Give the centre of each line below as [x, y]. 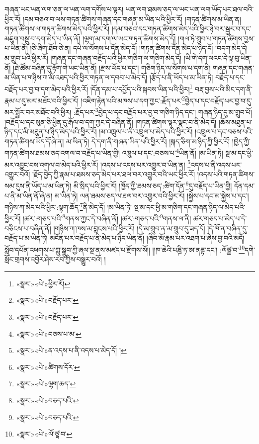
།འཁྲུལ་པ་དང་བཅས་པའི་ [224, 132]
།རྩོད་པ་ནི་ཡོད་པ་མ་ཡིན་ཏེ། [181, 77]
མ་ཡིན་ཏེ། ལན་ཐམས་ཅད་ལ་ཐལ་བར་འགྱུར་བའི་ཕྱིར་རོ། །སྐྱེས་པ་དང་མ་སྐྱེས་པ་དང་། [152, 195]
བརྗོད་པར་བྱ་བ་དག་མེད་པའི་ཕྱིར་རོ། [46, 89]
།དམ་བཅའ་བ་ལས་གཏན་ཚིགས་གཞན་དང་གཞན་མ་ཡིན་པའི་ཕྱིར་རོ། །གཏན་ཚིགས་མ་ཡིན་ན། [132, 19]
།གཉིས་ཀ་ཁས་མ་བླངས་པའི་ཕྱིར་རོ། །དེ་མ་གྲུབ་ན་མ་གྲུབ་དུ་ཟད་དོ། [129, 228]
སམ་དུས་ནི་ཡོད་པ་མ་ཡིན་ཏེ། [38, 186]
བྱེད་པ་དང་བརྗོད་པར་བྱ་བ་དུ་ [218, 100]
